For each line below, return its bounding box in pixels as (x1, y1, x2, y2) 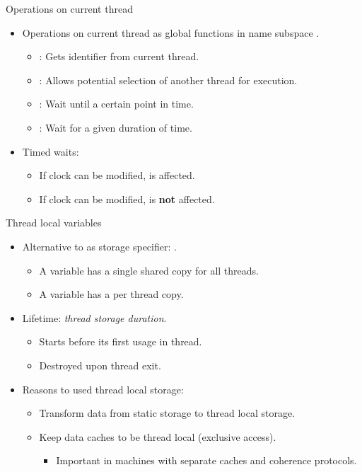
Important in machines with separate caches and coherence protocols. (56, 453, 357, 468)
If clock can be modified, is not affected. (39, 191, 215, 206)
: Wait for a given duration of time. (39, 120, 192, 134)
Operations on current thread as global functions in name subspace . (22, 25, 320, 40)
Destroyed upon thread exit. (39, 357, 161, 372)
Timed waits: (22, 144, 79, 159)
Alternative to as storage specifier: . (22, 238, 177, 253)
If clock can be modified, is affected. (39, 168, 195, 183)
